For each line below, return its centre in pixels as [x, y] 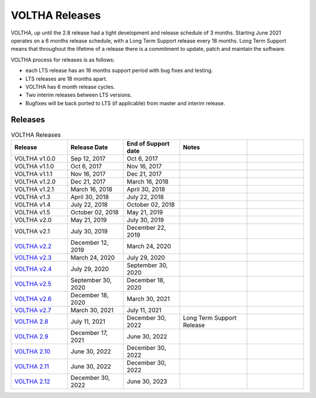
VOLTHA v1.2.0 [35, 181]
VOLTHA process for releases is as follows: [63, 60]
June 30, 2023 [147, 381]
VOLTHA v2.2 [33, 246]
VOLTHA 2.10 [32, 351]
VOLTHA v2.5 [33, 283]
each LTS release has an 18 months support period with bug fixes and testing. [119, 71]
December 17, [89, 333]
